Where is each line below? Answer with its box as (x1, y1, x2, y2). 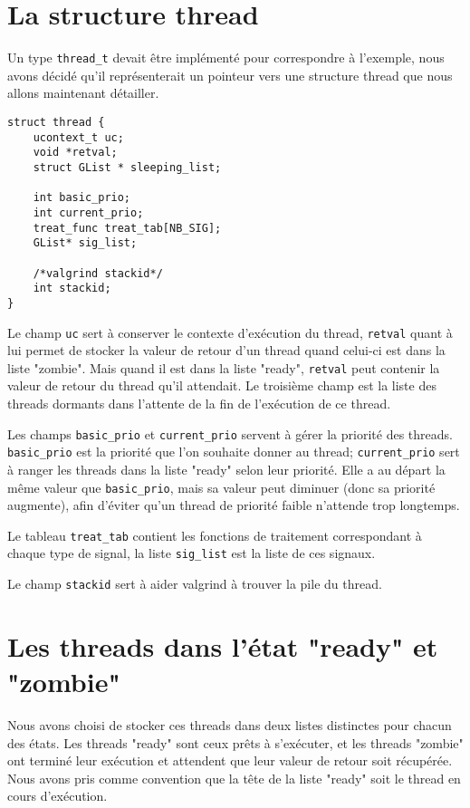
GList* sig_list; (33, 236, 138, 250)
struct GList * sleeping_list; (33, 160, 222, 174)
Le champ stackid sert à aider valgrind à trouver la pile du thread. (7, 574, 382, 593)
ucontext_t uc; (33, 130, 124, 144)
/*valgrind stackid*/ (33, 266, 163, 280)
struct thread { (7, 115, 105, 129)
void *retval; (33, 146, 118, 159)
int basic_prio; (33, 191, 131, 205)
